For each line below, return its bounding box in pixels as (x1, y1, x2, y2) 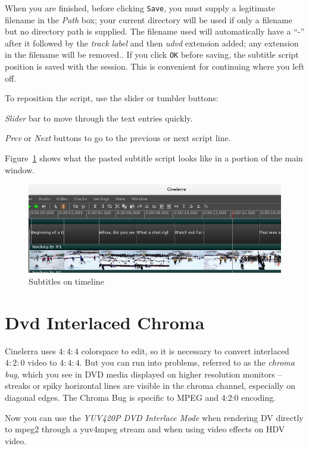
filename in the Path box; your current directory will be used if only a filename (5, 13, 292, 26)
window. (5, 163, 35, 176)
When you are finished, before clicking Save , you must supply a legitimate (5, 2, 276, 14)
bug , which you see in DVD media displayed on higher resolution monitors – (5, 367, 282, 380)
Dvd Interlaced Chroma (5, 310, 205, 334)
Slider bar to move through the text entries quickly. (5, 111, 193, 124)
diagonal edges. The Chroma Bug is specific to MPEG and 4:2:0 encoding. (5, 391, 276, 403)
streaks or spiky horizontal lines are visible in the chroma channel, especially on (5, 379, 295, 392)
